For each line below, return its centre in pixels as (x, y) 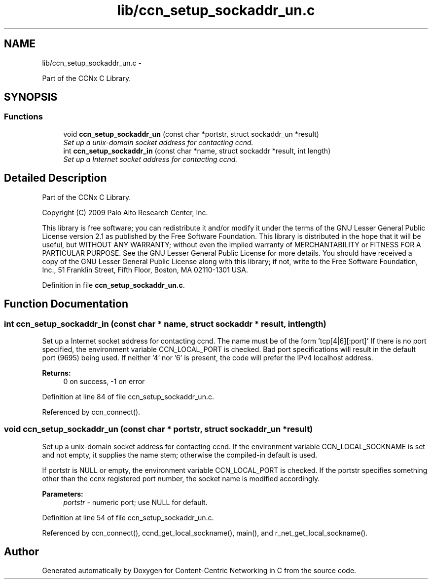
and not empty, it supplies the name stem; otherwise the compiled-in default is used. (180, 455)
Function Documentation (66, 304)
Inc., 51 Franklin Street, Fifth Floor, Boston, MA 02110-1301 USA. (145, 270)
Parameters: (63, 494)
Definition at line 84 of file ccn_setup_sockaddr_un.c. (128, 396)
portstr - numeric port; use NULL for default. (135, 502)
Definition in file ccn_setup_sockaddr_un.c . (113, 285)
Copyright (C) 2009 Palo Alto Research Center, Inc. (125, 212)
